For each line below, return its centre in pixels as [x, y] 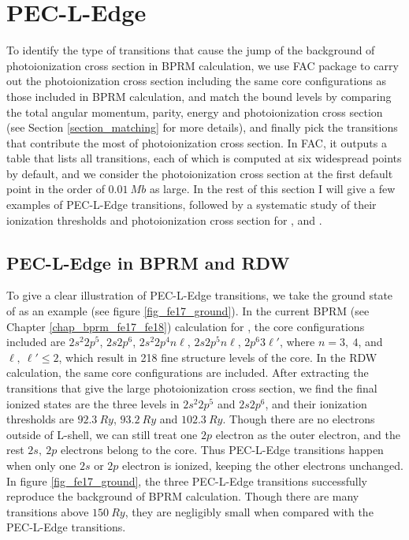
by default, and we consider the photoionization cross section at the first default [200, 173]
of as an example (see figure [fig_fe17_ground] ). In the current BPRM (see [188, 311]
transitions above [48, 511]
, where [297, 342]
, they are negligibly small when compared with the [249, 511]
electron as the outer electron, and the [308, 434]
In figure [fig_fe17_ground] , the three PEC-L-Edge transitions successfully [187, 480]
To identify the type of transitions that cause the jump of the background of [191, 50]
